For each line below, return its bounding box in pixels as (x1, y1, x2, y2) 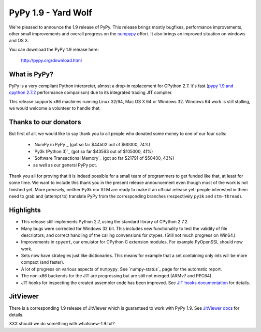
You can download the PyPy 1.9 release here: (9, 46, 99, 52)
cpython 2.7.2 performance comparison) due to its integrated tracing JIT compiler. (9, 90, 173, 95)
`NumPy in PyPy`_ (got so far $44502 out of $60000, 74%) (33, 142, 151, 148)
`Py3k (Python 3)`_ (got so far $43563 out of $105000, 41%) (33, 148, 153, 154)
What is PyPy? (9, 70, 54, 78)
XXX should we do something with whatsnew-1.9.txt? (9, 321, 115, 327)
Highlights (9, 206, 41, 214)
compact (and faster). (21, 259, 65, 265)
